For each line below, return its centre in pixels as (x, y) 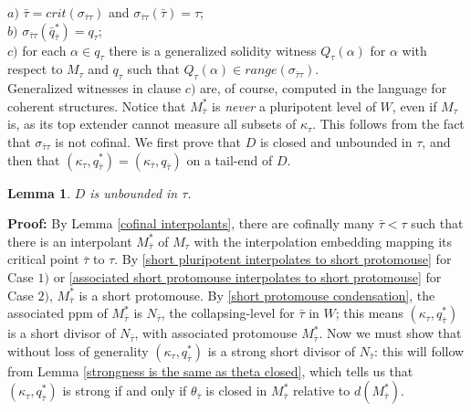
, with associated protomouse (216, 333)
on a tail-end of (230, 159)
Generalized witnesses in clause (94, 88)
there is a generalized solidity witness (213, 50)
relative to (321, 391)
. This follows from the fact (388, 124)
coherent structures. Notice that (97, 106)
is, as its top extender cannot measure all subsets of (152, 124)
